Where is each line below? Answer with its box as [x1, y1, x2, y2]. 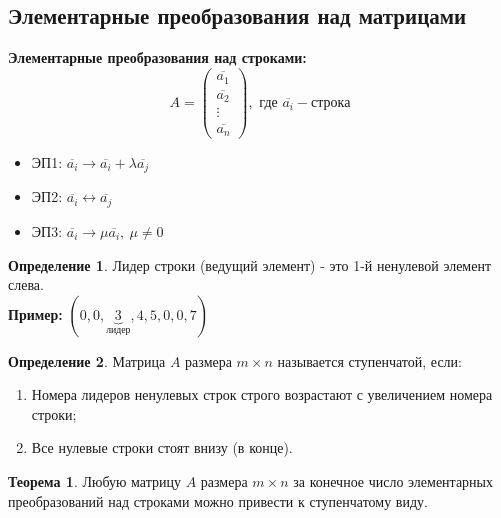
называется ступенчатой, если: [277, 350, 462, 371]
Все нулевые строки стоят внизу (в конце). [31, 437, 293, 458]
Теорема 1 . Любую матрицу [8, 471, 181, 492]
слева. [8, 274, 44, 295]
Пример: [8, 303, 63, 324]
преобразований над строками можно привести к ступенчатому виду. [8, 490, 428, 511]
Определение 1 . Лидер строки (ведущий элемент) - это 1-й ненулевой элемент [8, 254, 492, 275]
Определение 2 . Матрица [8, 350, 166, 371]
